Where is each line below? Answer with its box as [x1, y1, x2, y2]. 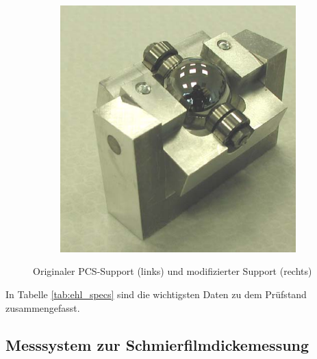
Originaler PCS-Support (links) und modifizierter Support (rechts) [33, 264, 312, 278]
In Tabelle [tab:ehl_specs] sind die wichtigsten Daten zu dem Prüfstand [5, 287, 307, 301]
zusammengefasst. [5, 300, 80, 315]
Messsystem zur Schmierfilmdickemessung [5, 334, 309, 355]
